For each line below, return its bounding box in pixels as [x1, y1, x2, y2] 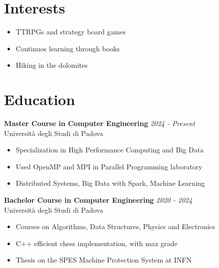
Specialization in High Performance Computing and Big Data [15, 144, 204, 155]
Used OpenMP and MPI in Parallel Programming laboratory [15, 161, 203, 171]
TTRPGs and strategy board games [15, 26, 126, 37]
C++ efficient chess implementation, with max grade [15, 238, 178, 248]
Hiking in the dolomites [15, 60, 88, 70]
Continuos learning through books [15, 43, 120, 53]
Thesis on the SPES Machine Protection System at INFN [15, 255, 192, 265]
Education [4, 89, 75, 110]
